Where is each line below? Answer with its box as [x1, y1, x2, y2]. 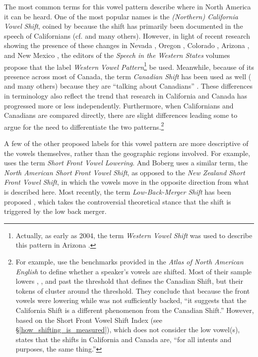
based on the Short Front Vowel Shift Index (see [15, 314, 163, 325]
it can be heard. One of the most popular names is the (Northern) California [4, 11, 238, 21]
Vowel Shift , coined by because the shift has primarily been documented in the [4, 21, 243, 31]
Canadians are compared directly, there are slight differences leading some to [4, 110, 238, 120]
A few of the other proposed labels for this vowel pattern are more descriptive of [4, 138, 249, 149]
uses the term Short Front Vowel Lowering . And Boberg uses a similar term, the [4, 157, 248, 168]
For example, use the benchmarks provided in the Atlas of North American [15, 256, 244, 266]
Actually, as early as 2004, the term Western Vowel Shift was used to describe [15, 230, 253, 240]
